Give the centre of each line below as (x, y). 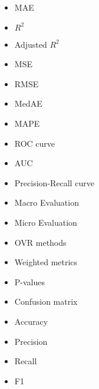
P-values (30, 281)
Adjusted (31, 44)
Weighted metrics (46, 262)
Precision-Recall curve (54, 182)
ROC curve (35, 143)
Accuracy (31, 321)
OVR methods (40, 242)
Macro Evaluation (47, 202)
